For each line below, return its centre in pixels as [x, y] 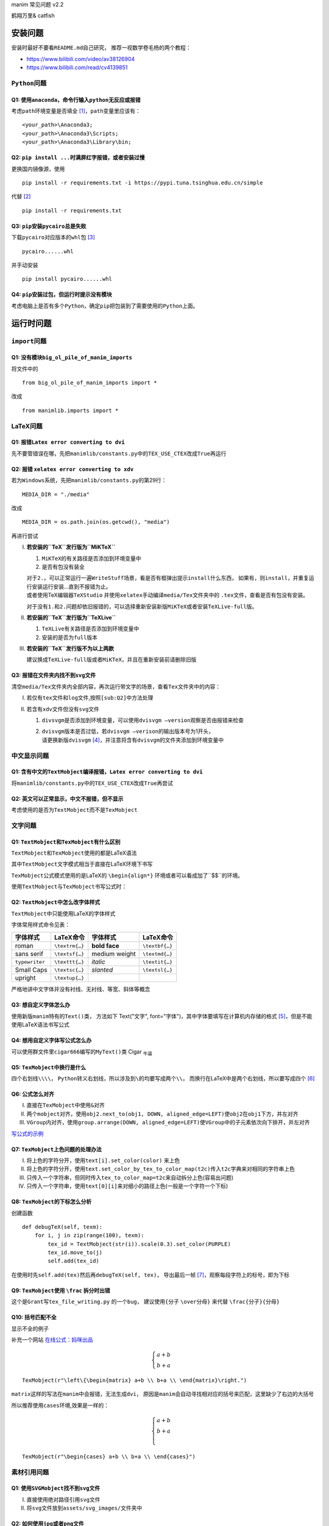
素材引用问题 [30, 1472]
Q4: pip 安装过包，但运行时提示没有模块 [62, 295]
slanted [102, 970]
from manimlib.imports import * [70, 410]
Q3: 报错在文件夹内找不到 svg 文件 [54, 675]
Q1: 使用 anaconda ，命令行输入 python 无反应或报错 [76, 99]
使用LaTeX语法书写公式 [41, 1025]
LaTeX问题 [27, 426]
